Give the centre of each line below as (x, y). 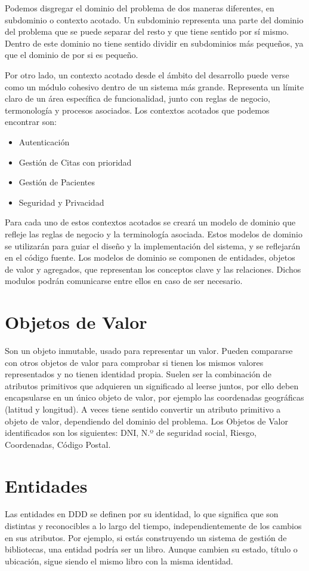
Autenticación (44, 141)
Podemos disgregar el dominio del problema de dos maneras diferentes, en (140, 8)
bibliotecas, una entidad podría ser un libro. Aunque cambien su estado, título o (151, 549)
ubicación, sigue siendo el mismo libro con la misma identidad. (119, 561)
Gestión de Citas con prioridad (75, 162)
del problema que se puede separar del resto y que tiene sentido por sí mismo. (147, 31)
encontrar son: (31, 122)
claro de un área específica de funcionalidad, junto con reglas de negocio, (137, 98)
